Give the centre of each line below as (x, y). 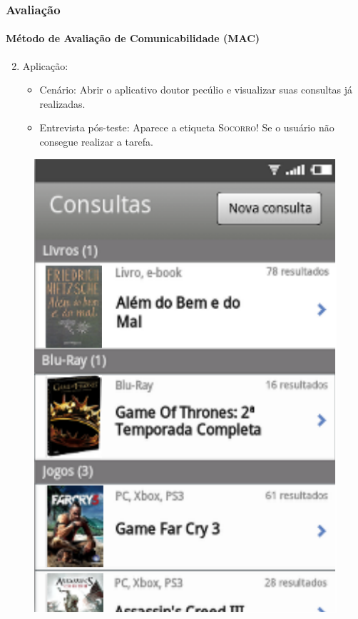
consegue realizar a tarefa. (96, 142)
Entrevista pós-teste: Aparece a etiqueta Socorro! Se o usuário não (187, 127)
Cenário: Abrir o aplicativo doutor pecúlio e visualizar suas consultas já (196, 90)
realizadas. (62, 103)
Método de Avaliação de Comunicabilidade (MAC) (133, 38)
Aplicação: (45, 65)
